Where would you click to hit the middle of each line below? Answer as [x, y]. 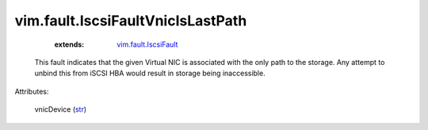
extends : [69, 44]
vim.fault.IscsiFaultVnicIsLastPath [131, 21]
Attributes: [32, 91]
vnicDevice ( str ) [61, 109]
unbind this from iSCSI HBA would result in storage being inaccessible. [150, 73]
